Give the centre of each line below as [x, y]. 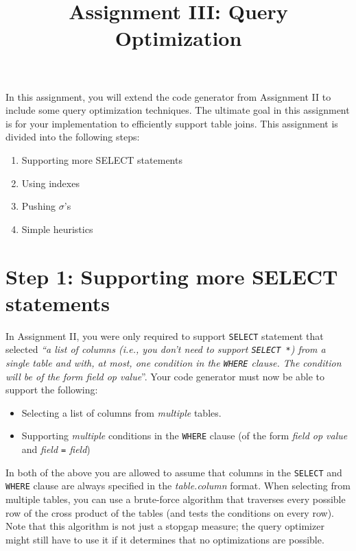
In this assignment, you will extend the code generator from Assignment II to [168, 96]
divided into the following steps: [73, 137]
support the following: [52, 390]
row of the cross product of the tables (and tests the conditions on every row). [170, 512]
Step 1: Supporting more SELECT [172, 276]
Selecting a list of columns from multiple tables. [121, 412]
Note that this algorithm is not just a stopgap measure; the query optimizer [165, 526]
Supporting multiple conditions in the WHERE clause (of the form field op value [185, 436]
